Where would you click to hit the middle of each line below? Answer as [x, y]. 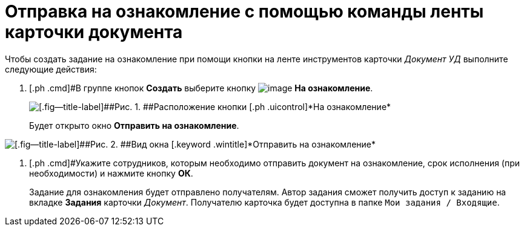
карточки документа [94, 32]
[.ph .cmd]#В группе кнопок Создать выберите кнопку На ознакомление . [201, 88]
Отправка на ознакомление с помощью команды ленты [244, 11]
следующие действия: [51, 69]
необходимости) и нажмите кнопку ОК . [111, 173]
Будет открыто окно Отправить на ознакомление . [134, 125]
